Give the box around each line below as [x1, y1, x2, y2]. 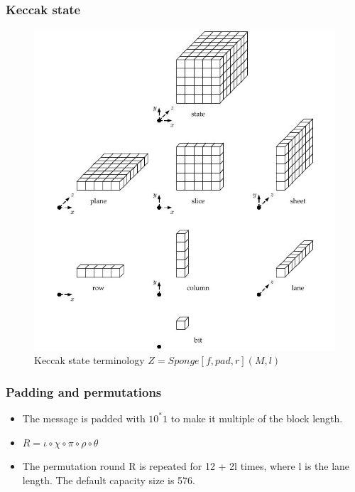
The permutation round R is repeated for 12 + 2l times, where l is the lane [22, 459, 350, 474]
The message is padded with [22, 410, 146, 425]
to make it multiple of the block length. [170, 410, 343, 425]
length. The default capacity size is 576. [22, 472, 195, 487]
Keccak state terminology [34, 353, 145, 368]
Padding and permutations [6, 383, 162, 400]
